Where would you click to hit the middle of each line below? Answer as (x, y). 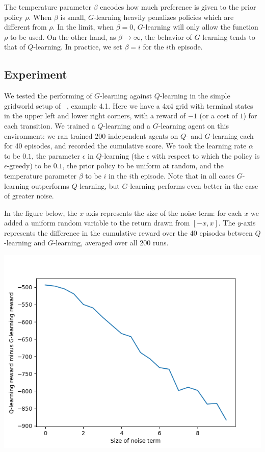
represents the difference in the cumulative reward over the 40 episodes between (128, 232)
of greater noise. (29, 196)
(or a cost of (218, 116)
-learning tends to (228, 36)
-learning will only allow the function (201, 27)
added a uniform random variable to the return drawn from (97, 223)
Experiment (36, 74)
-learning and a (127, 125)
